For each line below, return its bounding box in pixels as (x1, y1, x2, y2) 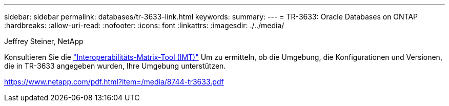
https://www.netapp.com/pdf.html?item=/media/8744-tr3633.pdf (4, 77, 224, 86)
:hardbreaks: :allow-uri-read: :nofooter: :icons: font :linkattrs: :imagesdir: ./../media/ (4, 21, 284, 30)
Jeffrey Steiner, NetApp (4, 37, 84, 46)
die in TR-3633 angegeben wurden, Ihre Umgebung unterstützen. (4, 61, 226, 70)
